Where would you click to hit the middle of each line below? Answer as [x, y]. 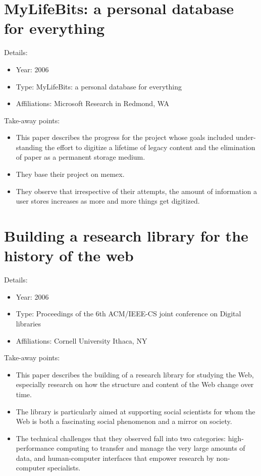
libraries [28, 323]
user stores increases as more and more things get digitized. [108, 201]
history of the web [69, 255]
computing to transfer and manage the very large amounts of [151, 448]
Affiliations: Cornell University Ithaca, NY [82, 340]
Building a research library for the [126, 236]
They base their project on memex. [70, 174]
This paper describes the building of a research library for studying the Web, [135, 374]
